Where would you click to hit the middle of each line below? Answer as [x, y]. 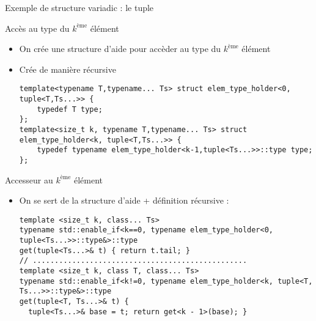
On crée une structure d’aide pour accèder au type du [120, 49]
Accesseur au [29, 179]
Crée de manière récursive [68, 69]
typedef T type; [70, 109]
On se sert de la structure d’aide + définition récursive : [124, 200]
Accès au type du [37, 28]
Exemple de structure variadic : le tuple [79, 7]
